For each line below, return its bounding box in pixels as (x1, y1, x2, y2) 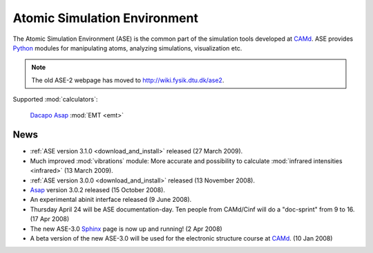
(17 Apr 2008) (30, 215, 70, 223)
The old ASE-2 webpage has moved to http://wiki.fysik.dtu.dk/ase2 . (31, 76, 224, 84)
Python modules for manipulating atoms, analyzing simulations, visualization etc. (12, 44, 242, 52)
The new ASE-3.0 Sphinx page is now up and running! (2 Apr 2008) (30, 225, 222, 233)
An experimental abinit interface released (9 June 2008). (30, 196, 192, 204)
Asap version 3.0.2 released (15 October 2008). (30, 185, 166, 194)
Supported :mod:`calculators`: (12, 95, 98, 104)
